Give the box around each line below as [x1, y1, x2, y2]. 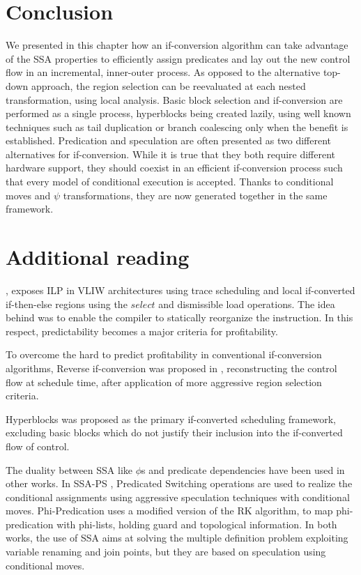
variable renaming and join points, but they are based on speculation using [6, 544, 326, 559]
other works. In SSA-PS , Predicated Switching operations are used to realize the [6, 476, 353, 491]
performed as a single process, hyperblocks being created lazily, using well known [6, 106, 351, 121]
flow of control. [6, 438, 70, 453]
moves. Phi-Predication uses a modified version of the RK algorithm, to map [6, 503, 333, 518]
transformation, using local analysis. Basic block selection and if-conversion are [6, 92, 343, 107]
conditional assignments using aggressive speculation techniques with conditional [6, 489, 350, 504]
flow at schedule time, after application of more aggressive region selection [6, 374, 322, 389]
